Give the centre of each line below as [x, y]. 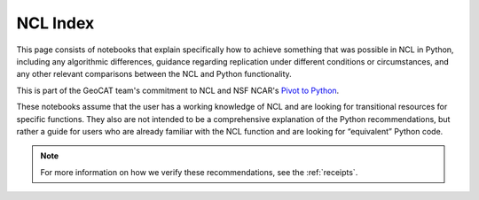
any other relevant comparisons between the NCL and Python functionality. [154, 74]
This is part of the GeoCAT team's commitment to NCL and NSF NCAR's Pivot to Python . [178, 90]
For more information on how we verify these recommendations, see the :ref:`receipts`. [199, 172]
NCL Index [55, 23]
